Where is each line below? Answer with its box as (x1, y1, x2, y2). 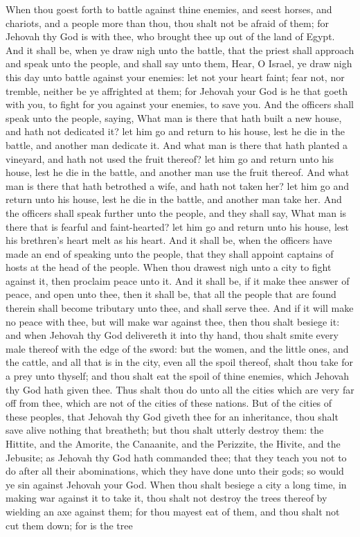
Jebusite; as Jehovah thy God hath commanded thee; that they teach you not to (6, 450, 347, 464)
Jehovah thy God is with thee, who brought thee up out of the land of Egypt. (6, 29, 335, 44)
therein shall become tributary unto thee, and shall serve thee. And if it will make (6, 301, 354, 315)
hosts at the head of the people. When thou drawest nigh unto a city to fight (6, 260, 332, 274)
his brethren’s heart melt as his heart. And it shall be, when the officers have (6, 233, 332, 247)
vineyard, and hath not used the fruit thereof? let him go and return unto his (6, 151, 334, 166)
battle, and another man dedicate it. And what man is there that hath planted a (6, 137, 348, 152)
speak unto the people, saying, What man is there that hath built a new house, (6, 110, 342, 125)
